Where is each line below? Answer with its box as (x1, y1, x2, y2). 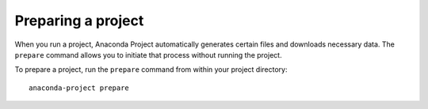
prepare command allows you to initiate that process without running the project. (14, 50, 282, 59)
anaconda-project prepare (29, 83, 130, 92)
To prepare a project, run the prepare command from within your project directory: (14, 65, 288, 74)
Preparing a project (14, 12, 144, 29)
